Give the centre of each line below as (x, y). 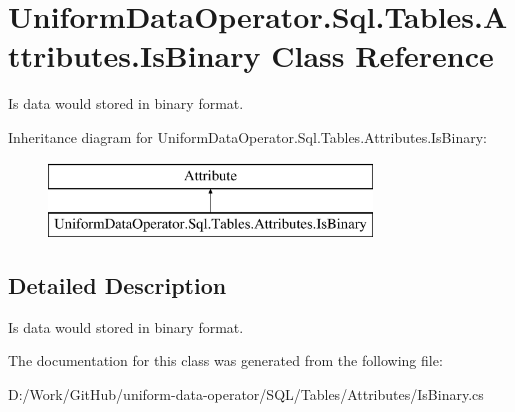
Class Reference (382, 55)
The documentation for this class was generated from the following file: (225, 360)
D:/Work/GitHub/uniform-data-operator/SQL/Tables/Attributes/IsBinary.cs (246, 394)
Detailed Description (117, 285)
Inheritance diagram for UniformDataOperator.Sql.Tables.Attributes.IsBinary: (247, 136)
